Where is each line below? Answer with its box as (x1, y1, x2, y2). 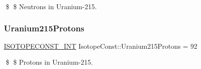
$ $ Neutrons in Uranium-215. (5, 1, 97, 11)
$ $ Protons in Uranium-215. (5, 57, 93, 67)
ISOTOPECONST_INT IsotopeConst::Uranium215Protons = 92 (4, 41, 198, 51)
